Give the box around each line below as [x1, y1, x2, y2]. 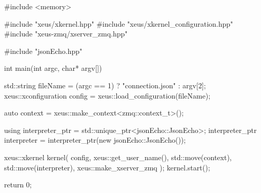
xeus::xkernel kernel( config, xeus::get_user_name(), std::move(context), [4, 151, 232, 162]
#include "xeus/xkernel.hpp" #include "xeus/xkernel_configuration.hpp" [4, 18, 233, 29]
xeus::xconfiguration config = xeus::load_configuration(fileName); [4, 90, 211, 101]
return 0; [4, 179, 32, 190]
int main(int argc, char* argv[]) [4, 63, 102, 73]
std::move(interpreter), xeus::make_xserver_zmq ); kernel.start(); [4, 162, 210, 172]
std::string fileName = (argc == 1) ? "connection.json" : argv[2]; [4, 80, 206, 90]
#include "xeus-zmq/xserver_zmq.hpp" [4, 28, 128, 39]
